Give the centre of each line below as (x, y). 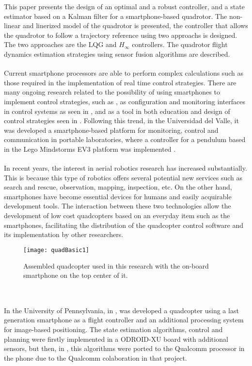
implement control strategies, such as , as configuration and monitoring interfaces (125, 101)
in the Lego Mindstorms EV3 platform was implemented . (90, 149)
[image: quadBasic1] (56, 250)
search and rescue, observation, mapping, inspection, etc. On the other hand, (118, 187)
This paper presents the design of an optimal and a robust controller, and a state (124, 6)
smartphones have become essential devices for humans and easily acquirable (118, 196)
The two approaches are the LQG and (60, 44)
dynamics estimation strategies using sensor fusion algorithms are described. (117, 54)
